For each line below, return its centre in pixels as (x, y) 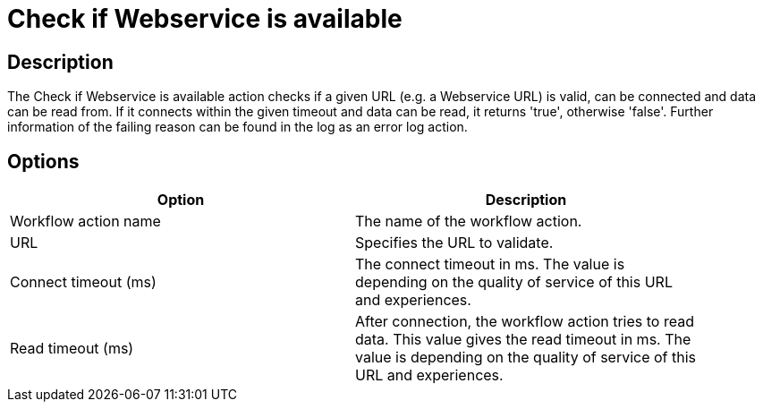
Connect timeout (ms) (83, 282)
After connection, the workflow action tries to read (525, 322)
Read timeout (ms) (72, 349)
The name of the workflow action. (469, 222)
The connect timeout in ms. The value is (490, 264)
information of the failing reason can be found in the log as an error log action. (237, 127)
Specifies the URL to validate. (454, 243)
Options (43, 161)
